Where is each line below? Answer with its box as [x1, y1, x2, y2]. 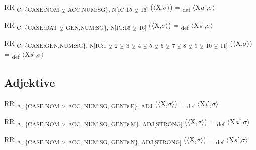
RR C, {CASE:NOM [4, 2, 59, 13]
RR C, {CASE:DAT [4, 20, 58, 31]
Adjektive [4, 74, 55, 90]
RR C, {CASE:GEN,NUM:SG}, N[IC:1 [4, 38, 107, 50]
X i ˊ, [200, 98, 212, 108]
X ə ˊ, [193, 20, 207, 30]
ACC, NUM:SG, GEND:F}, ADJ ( [68, 98, 158, 110]
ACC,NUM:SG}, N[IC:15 [67, 5, 132, 13]
